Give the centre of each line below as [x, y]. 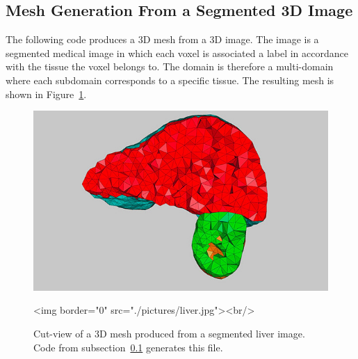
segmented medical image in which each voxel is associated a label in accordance [177, 53]
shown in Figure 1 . [46, 94]
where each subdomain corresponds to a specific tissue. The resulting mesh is [170, 80]
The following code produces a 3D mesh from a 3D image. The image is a [162, 39]
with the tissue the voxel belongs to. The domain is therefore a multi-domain [170, 66]
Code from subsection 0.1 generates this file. [128, 347]
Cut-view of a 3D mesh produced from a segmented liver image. [169, 333]
